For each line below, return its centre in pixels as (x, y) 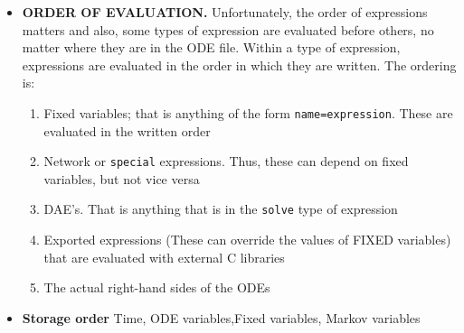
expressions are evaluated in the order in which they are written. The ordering (239, 65)
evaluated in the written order (127, 130)
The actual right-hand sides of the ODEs (157, 287)
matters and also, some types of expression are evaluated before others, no (228, 29)
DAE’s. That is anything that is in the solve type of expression (221, 209)
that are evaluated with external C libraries (164, 257)
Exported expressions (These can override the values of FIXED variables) (247, 240)
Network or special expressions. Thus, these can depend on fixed (226, 161)
